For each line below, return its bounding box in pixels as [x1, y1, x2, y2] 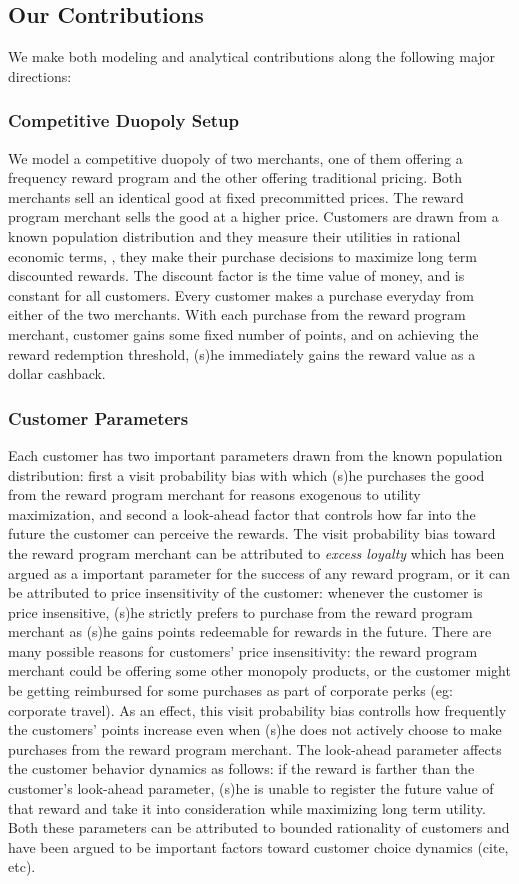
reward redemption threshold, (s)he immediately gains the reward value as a [8, 343, 476, 364]
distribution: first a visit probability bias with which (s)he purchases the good [8, 464, 485, 485]
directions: [8, 65, 72, 86]
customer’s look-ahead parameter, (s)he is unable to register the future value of [8, 778, 494, 799]
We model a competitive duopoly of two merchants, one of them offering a [8, 147, 463, 168]
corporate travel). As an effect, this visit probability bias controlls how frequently [8, 699, 507, 720]
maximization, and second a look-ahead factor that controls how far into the [8, 503, 476, 524]
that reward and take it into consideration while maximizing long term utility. [8, 797, 486, 818]
